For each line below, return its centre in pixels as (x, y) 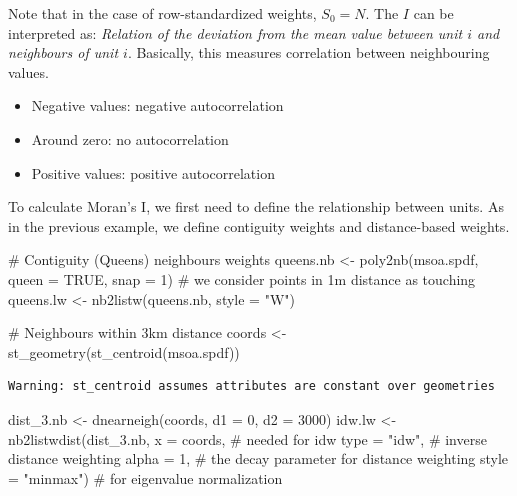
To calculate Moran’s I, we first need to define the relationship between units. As (256, 206)
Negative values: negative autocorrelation (157, 105)
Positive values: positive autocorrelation (153, 172)
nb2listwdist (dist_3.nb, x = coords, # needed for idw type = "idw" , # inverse (247, 438)
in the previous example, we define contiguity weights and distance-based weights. (259, 225)
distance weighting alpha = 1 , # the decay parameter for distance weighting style (258, 458)
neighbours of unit (63, 52)
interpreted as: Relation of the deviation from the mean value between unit (235, 32)
